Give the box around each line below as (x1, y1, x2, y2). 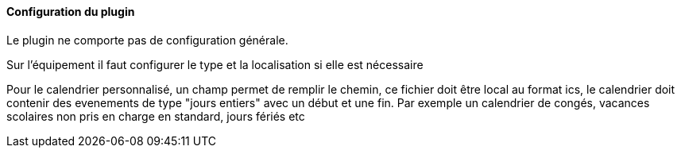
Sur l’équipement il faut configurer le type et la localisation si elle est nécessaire (6, 57, 424, 71)
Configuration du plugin (6, 5, 135, 18)
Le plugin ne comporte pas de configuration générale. (6, 33, 288, 47)
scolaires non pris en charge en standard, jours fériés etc (6, 109, 305, 123)
